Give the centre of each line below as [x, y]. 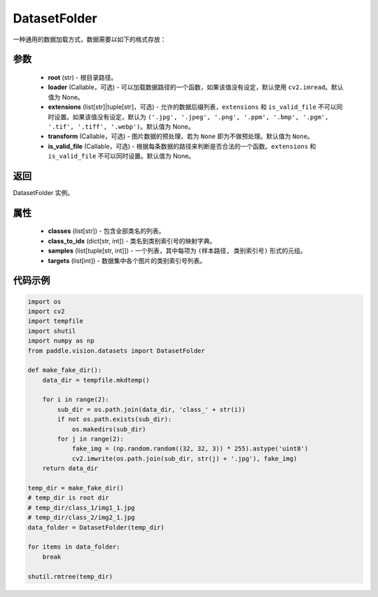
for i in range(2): [76, 400]
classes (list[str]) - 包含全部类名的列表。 [106, 231]
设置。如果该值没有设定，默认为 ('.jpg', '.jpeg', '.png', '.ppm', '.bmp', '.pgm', [191, 116]
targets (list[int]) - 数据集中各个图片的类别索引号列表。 [127, 260]
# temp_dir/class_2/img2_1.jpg [82, 518]
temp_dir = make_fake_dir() [76, 488]
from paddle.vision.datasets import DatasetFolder [117, 350]
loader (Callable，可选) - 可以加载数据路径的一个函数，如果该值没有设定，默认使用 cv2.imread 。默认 [196, 87]
